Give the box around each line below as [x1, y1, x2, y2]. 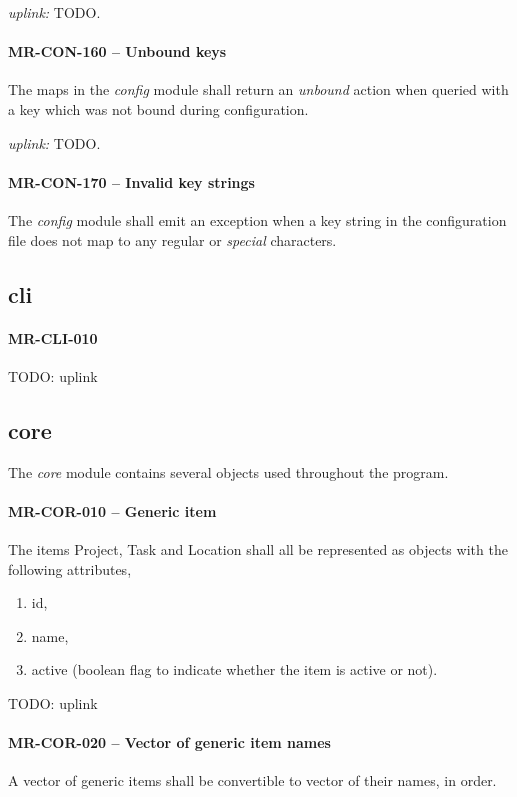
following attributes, [8, 558, 132, 579]
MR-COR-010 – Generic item [8, 500, 217, 521]
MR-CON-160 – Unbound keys [8, 41, 227, 62]
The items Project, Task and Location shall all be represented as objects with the [8, 538, 508, 559]
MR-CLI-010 [8, 327, 98, 348]
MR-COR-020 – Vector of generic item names [8, 732, 331, 753]
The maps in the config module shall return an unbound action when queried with [8, 79, 509, 100]
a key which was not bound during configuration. [8, 98, 309, 119]
